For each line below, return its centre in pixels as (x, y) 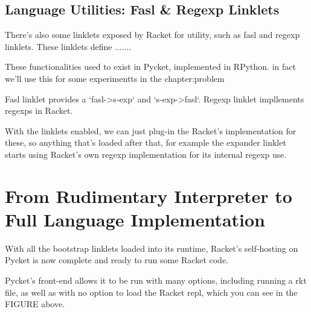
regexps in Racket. (39, 111)
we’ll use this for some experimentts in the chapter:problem (115, 78)
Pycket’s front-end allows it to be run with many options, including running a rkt (156, 280)
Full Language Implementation (135, 219)
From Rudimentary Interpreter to (149, 195)
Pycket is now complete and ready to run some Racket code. (117, 260)
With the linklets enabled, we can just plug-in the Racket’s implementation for (151, 130)
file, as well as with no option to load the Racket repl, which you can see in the (151, 292)
